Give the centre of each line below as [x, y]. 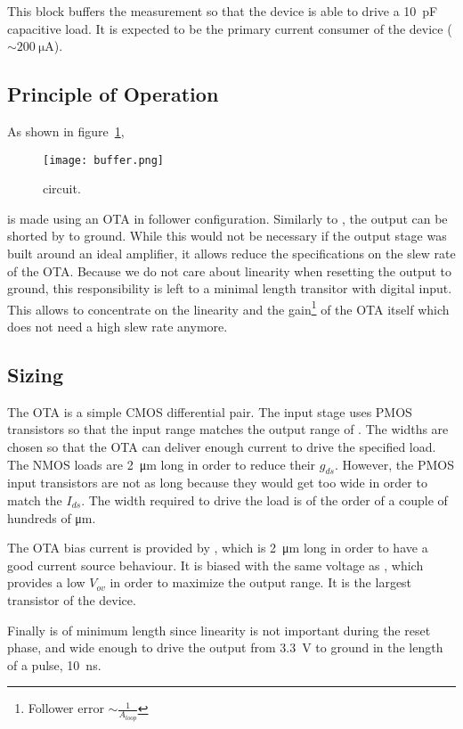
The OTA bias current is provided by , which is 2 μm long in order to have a [218, 548]
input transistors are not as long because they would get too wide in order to [217, 483]
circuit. [62, 188]
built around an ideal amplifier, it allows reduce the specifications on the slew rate [231, 254]
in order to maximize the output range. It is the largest [261, 582]
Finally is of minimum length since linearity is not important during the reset [219, 630]
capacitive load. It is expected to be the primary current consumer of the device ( [230, 28]
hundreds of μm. [52, 517]
